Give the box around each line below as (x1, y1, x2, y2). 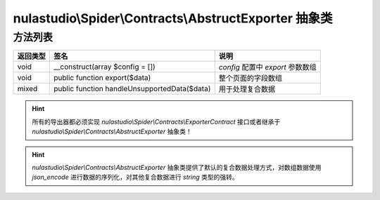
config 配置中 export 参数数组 (218, 62, 317, 72)
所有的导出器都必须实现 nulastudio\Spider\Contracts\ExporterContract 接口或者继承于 (32, 117, 281, 126)
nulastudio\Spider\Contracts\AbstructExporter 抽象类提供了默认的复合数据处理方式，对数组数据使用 (32, 163, 322, 171)
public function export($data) (53, 73, 151, 83)
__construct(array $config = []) (53, 62, 156, 72)
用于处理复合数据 (218, 84, 276, 94)
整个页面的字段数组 (218, 74, 283, 84)
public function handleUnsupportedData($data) (53, 84, 211, 94)
